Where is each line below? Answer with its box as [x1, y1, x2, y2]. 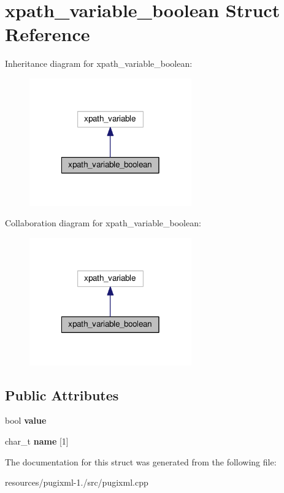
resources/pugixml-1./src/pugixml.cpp [5, 476, 148, 489]
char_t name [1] [5, 434, 69, 447]
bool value [5, 414, 47, 427]
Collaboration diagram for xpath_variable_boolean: [5, 216, 201, 229]
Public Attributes [5, 385, 119, 404]
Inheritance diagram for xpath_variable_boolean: [5, 57, 193, 70]
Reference [5, 21, 90, 47]
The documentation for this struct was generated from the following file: [5, 455, 277, 468]
